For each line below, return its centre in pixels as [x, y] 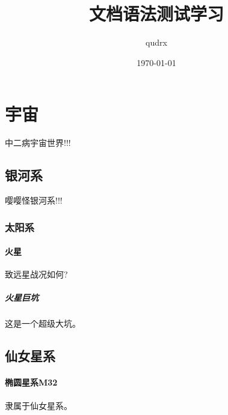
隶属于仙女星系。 [39, 405]
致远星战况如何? [36, 274]
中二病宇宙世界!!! [38, 143]
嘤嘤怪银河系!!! [34, 200]
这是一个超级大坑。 [43, 323]
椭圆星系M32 [31, 382]
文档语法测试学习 [156, 14]
